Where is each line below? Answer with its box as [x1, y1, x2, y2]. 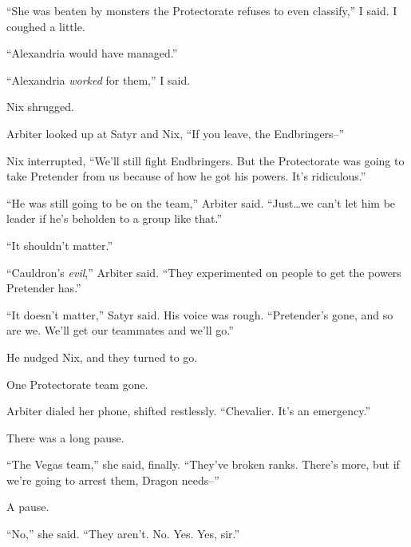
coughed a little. [6, 18, 85, 34]
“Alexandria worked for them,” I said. [6, 71, 191, 88]
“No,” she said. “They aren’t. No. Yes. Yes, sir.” [6, 525, 240, 542]
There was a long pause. [6, 429, 124, 446]
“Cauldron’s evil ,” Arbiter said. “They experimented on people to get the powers [6, 264, 401, 280]
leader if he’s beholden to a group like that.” [6, 210, 223, 227]
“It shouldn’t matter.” [6, 236, 113, 253]
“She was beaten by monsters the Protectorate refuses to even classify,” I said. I [6, 2, 397, 18]
